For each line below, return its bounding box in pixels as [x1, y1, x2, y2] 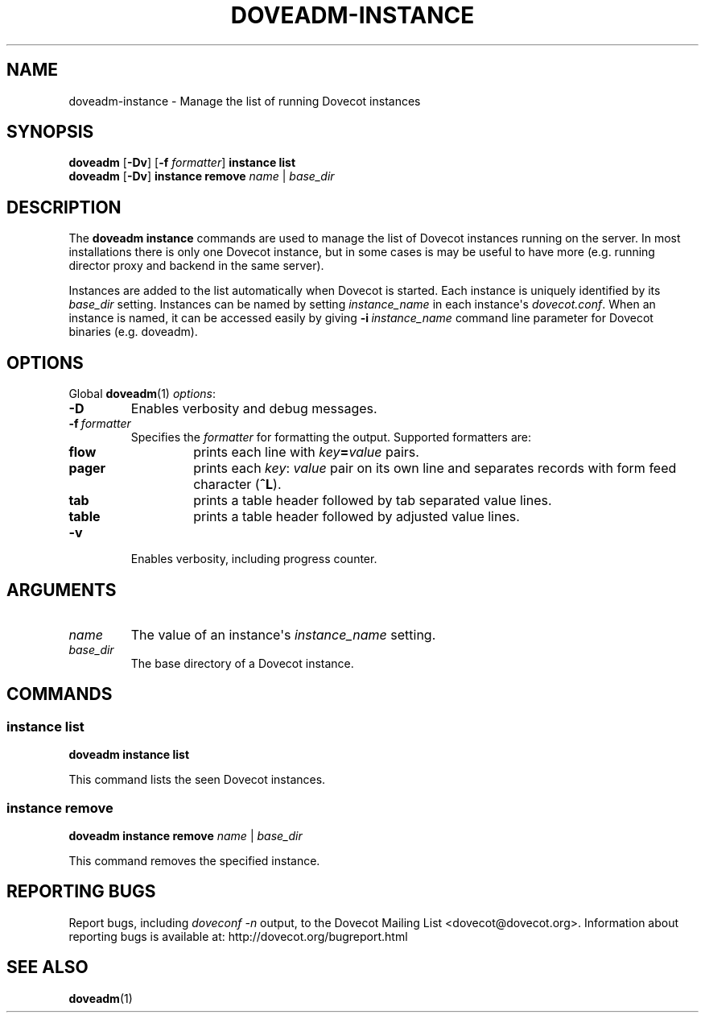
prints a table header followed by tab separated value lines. [193, 492, 552, 509]
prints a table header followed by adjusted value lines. [193, 508, 520, 525]
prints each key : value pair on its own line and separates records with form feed [193, 460, 677, 477]
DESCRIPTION [6, 197, 122, 217]
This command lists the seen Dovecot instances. [68, 773, 326, 787]
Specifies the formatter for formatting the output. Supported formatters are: [130, 430, 532, 445]
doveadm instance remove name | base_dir [68, 828, 303, 843]
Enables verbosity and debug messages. [130, 400, 377, 417]
